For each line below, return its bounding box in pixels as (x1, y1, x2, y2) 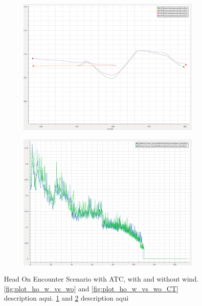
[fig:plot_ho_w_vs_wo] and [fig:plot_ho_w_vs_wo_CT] (4, 283, 179, 293)
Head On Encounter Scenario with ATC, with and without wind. (4, 274, 199, 284)
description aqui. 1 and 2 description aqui (4, 293, 129, 303)
